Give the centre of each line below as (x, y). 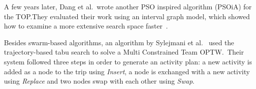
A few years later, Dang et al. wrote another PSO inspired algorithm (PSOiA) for (128, 6)
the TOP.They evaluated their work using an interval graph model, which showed (127, 16)
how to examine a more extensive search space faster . (86, 26)
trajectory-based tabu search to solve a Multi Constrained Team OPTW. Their (124, 52)
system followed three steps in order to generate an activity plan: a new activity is (128, 61)
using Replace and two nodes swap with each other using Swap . (99, 81)
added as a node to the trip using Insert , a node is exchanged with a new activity (127, 71)
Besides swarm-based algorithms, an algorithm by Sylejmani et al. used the (119, 42)
